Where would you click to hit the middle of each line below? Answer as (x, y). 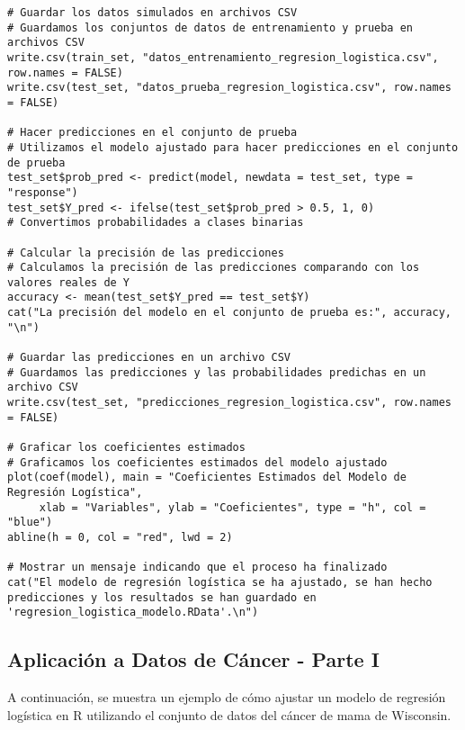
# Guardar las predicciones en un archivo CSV (149, 358)
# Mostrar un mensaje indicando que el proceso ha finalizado (197, 568)
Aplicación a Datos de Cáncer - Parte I (193, 659)
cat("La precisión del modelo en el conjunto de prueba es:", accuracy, (229, 313)
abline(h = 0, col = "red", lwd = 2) (120, 537)
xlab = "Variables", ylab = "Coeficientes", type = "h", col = (232, 507)
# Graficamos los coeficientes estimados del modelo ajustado (197, 462)
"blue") (30, 523)
